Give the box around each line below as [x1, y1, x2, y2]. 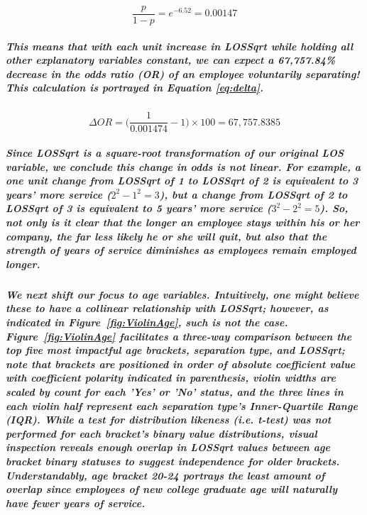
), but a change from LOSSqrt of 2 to [159, 187, 348, 201]
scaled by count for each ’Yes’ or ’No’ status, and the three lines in [6, 384, 344, 399]
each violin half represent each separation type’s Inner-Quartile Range [6, 398, 358, 413]
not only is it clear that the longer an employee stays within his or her [6, 215, 360, 230]
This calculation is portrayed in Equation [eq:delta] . [6, 80, 263, 95]
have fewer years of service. [6, 495, 146, 510]
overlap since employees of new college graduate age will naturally [6, 482, 338, 497]
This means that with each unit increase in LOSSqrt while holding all [6, 38, 354, 53]
